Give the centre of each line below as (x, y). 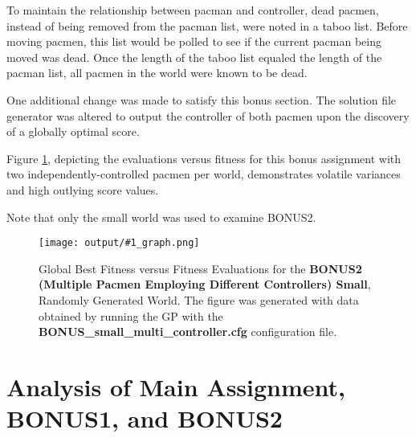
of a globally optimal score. (73, 131)
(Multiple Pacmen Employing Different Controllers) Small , (205, 284)
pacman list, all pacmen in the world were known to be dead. (157, 73)
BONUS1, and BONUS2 (145, 418)
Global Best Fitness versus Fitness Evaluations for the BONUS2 (200, 268)
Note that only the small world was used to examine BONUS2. (161, 217)
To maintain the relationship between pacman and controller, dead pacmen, (193, 10)
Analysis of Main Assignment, (176, 386)
